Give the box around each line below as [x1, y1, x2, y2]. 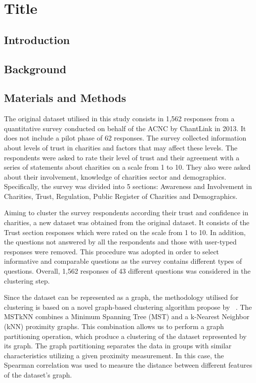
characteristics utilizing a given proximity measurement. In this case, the [4, 350, 224, 360]
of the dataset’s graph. [4, 369, 72, 380]
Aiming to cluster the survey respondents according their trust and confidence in [4, 207, 249, 218]
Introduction [4, 32, 70, 47]
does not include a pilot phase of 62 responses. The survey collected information [4, 133, 247, 143]
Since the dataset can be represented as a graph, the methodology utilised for [4, 292, 239, 302]
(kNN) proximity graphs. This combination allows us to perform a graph [4, 321, 224, 332]
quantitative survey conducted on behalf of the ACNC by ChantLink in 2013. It [4, 123, 246, 133]
